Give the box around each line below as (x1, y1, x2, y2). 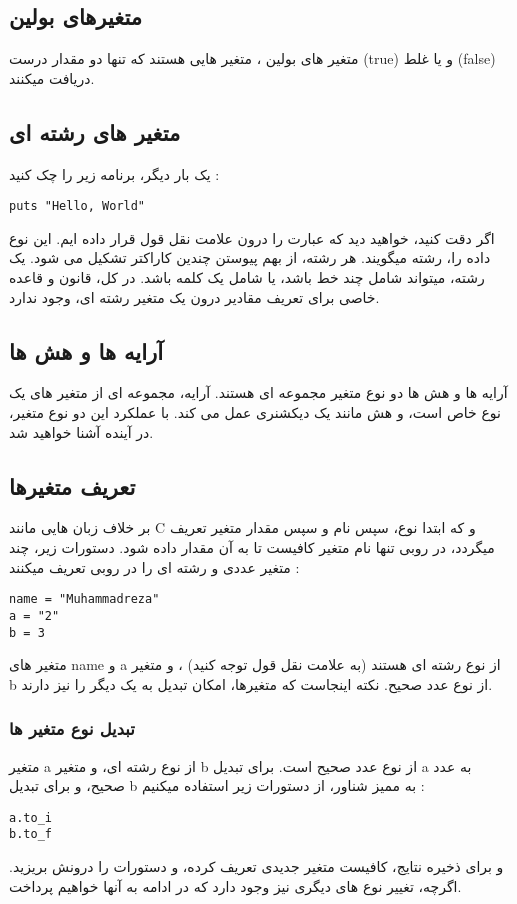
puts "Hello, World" (9, 199, 146, 214)
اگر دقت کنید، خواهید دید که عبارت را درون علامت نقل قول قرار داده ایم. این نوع (9, 227, 495, 248)
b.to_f (9, 827, 52, 842)
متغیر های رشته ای (9, 116, 181, 147)
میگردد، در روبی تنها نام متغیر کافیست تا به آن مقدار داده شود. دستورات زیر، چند (9, 537, 495, 557)
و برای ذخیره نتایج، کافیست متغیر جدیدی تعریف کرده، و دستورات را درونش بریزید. (9, 856, 504, 877)
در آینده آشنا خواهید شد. (9, 421, 154, 442)
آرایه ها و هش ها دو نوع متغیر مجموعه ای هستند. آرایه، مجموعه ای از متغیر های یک (9, 382, 508, 403)
